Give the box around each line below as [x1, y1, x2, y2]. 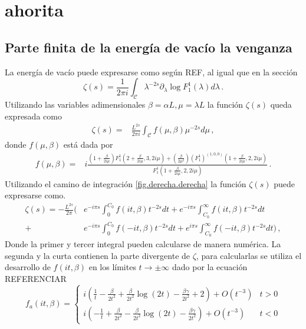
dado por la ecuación [172, 261, 248, 273]
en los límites [88, 261, 136, 273]
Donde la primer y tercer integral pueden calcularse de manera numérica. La [5, 238, 281, 250]
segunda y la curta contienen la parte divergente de [5, 249, 190, 261]
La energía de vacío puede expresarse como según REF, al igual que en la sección [5, 65, 298, 78]
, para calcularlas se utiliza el [196, 249, 302, 261]
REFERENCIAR [5, 272, 67, 285]
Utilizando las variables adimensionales [5, 98, 146, 110]
